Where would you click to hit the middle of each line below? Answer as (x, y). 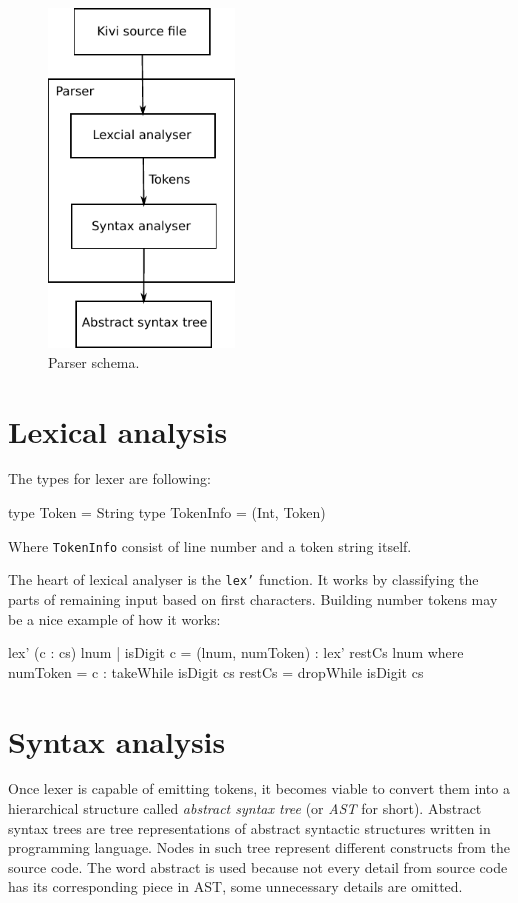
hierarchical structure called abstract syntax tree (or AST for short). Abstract (245, 808)
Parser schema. (94, 361)
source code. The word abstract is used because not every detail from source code (258, 866)
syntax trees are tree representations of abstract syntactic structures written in (249, 827)
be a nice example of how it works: (114, 618)
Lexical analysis (118, 430)
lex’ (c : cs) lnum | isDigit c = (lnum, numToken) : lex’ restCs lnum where (236, 652)
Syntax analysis (117, 740)
